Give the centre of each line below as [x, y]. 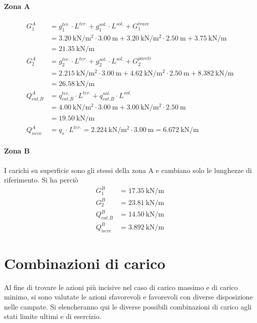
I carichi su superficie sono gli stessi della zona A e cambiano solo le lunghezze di [128, 170]
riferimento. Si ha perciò [41, 180]
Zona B [17, 151]
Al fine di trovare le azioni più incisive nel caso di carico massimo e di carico [121, 287]
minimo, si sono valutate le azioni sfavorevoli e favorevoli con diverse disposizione [128, 297]
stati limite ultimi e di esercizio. [53, 316]
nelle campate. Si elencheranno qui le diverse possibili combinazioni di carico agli [128, 306]
